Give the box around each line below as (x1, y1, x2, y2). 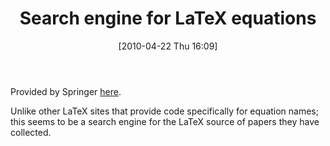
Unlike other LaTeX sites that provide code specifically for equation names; (10, 105, 319, 117)
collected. (10, 126, 52, 138)
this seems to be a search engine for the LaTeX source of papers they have (10, 115, 320, 127)
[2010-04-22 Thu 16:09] (118, 40, 218, 52)
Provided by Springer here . (10, 85, 122, 97)
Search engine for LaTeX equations (19, 7, 317, 30)
